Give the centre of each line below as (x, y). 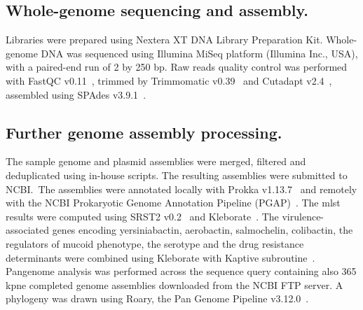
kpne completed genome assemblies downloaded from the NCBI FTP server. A (174, 284)
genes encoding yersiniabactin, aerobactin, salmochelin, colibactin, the (203, 230)
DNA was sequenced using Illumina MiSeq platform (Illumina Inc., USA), (199, 53)
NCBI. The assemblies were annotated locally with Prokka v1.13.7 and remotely (181, 189)
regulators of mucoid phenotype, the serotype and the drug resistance (155, 243)
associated (27, 230)
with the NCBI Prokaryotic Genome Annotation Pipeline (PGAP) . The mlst (173, 203)
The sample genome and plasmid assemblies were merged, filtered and (156, 161)
